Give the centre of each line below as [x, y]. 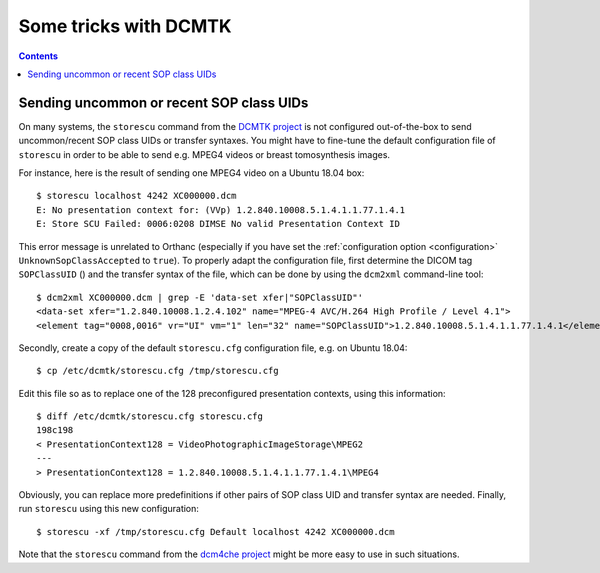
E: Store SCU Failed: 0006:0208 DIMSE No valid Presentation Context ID [218, 224]
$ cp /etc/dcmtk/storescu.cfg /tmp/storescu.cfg [157, 371]
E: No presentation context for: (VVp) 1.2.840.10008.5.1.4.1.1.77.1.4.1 [221, 209]
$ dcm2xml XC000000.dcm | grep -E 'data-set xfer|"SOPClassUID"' [200, 297]
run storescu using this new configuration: [109, 509]
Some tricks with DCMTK [125, 26]
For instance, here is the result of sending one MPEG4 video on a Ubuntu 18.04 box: [191, 173]
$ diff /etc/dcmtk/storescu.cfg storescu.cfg [150, 416]
